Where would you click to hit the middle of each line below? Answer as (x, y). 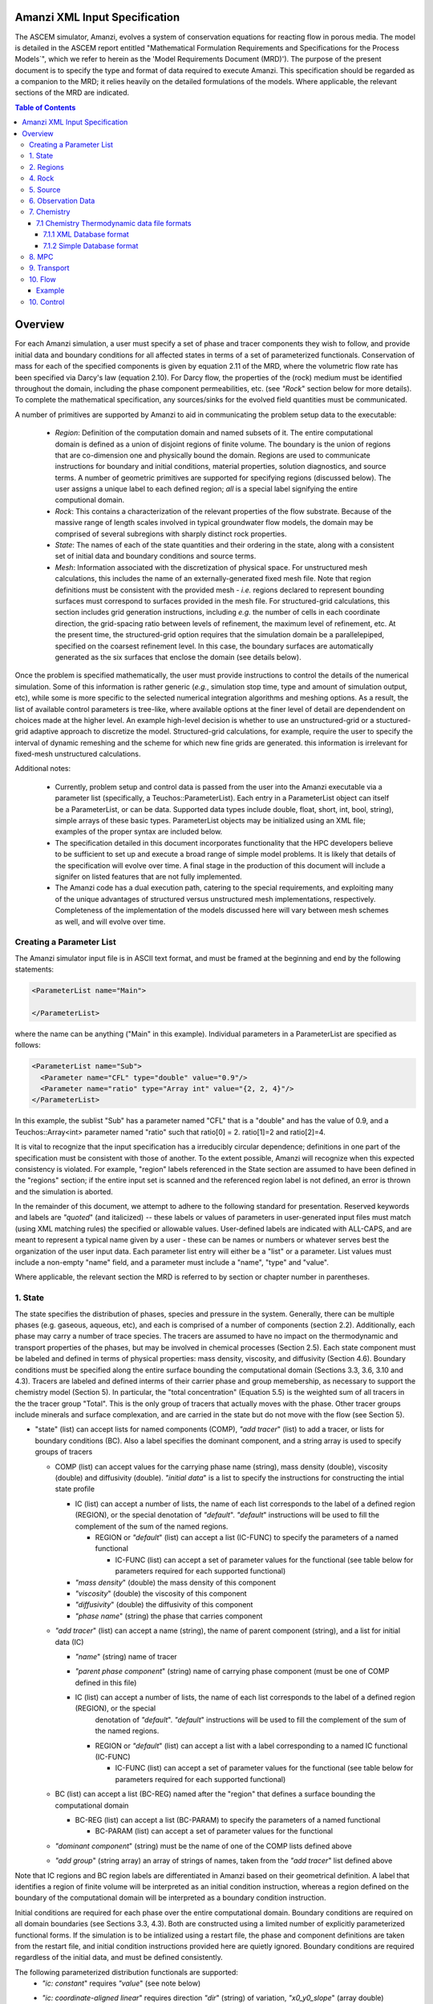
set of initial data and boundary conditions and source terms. (156, 556)
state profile (75, 1489)
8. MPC (41, 257)
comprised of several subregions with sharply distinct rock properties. (171, 534)
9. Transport (49, 268)
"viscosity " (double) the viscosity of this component (161, 1593)
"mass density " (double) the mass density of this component (176, 1582)
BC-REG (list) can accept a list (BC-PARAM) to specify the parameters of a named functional (228, 1820)
